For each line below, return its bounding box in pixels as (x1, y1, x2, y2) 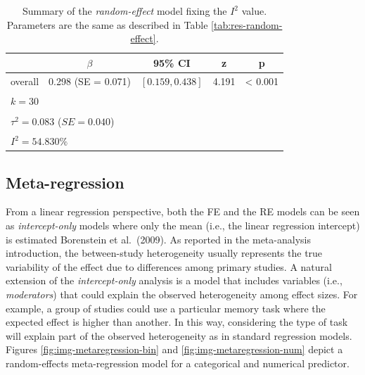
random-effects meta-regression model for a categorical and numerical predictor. (6, 355, 350, 370)
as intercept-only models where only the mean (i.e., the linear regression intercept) (6, 218, 360, 233)
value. (241, 4, 267, 18)
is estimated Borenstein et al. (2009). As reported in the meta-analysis (6, 231, 311, 246)
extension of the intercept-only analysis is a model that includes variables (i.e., (6, 273, 342, 288)
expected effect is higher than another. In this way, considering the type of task (6, 314, 348, 329)
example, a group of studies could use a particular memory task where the (6, 300, 326, 315)
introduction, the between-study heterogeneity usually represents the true (6, 246, 323, 260)
